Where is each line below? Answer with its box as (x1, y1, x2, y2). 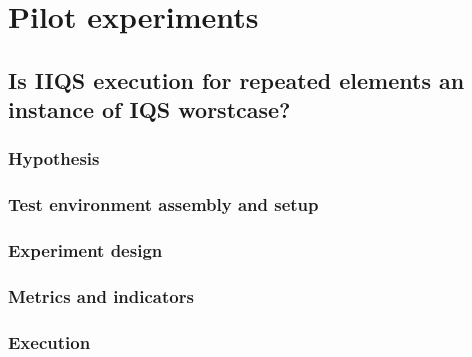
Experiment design (8, 238, 163, 263)
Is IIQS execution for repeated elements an (8, 64, 465, 95)
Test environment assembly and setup (8, 192, 319, 217)
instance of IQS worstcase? (8, 94, 291, 125)
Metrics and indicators (8, 284, 194, 308)
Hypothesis (8, 146, 100, 171)
